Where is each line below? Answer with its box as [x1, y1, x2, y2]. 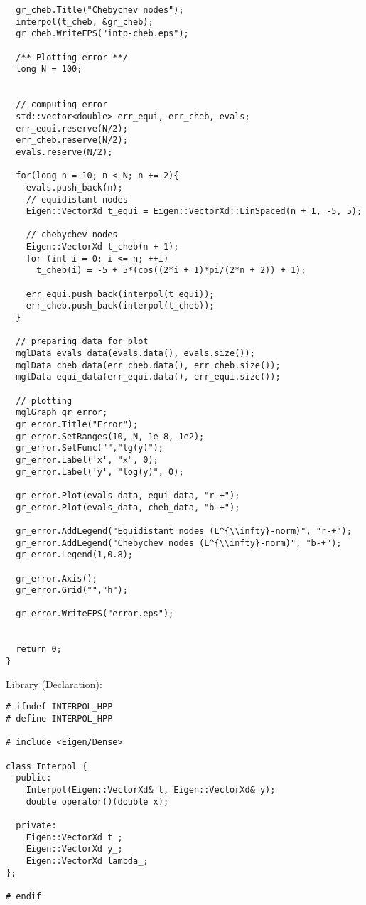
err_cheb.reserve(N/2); [16, 135, 128, 146]
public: [16, 773, 52, 783]
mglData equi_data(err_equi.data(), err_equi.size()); [16, 372, 281, 382]
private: [16, 820, 57, 830]
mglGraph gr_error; [16, 407, 108, 418]
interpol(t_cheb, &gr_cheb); [16, 16, 154, 27]
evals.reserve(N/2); [16, 146, 113, 157]
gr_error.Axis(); [16, 573, 97, 584]
